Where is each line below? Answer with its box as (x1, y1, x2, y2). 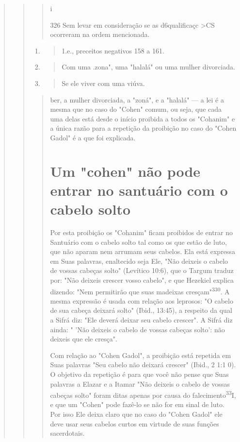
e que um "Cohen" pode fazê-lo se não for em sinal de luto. (50, 399, 224, 409)
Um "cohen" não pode (50, 161, 201, 181)
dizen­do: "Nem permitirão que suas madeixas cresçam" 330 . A (50, 285, 230, 296)
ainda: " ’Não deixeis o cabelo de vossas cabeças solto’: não (50, 324, 225, 334)
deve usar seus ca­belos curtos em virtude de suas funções (50, 418, 219, 428)
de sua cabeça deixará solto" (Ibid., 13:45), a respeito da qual (50, 305, 232, 315)
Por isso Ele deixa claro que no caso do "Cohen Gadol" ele (50, 409, 223, 419)
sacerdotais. (50, 428, 85, 438)
